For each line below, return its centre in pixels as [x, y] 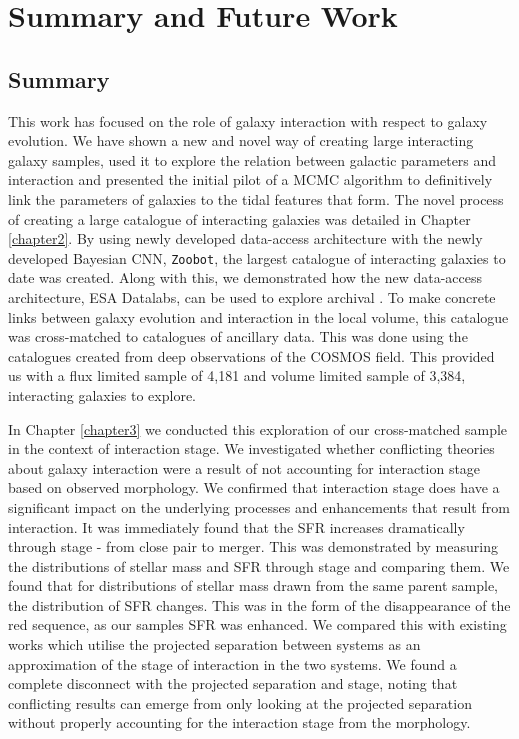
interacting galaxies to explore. [102, 394]
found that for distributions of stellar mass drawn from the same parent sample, [253, 585]
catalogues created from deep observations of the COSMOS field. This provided [251, 355]
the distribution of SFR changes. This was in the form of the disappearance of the [259, 604]
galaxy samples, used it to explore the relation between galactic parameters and [252, 159]
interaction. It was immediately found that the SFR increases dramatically [236, 526]
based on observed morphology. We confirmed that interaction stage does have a [254, 487]
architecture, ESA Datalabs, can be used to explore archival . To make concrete [252, 296]
